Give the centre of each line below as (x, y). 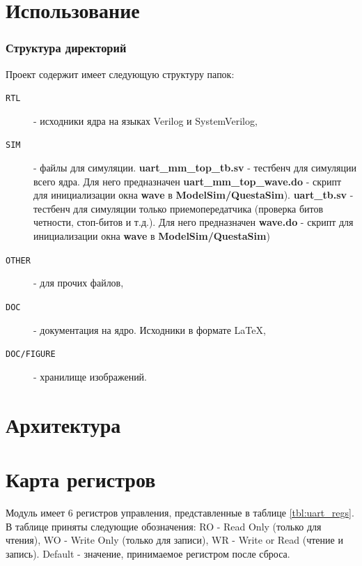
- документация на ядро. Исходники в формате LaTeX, (150, 329)
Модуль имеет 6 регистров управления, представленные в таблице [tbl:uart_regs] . (180, 512)
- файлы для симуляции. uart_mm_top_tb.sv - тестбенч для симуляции (195, 168)
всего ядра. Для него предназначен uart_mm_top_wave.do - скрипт (188, 181)
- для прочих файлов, (79, 283)
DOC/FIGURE (31, 354)
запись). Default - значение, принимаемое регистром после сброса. (148, 553)
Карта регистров (81, 479)
